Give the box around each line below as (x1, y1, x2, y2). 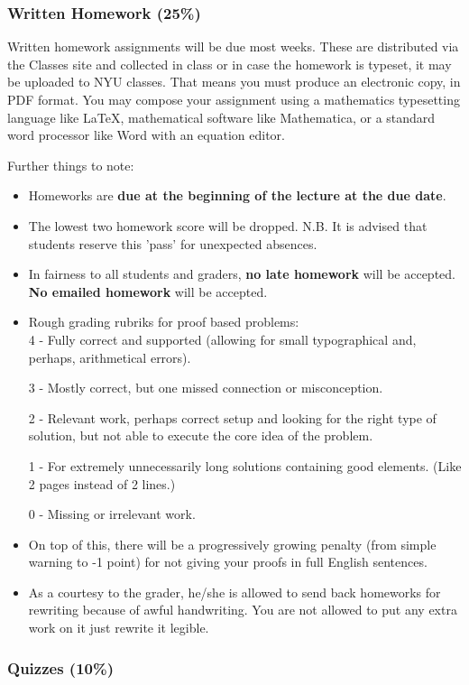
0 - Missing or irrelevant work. (28, 504, 196, 523)
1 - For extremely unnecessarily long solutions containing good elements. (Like (28, 456, 462, 475)
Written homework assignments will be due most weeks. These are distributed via (7, 37, 459, 56)
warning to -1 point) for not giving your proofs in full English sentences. (28, 552, 428, 571)
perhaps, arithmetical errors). (28, 347, 191, 366)
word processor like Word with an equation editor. (7, 125, 285, 144)
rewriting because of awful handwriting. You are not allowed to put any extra (28, 600, 457, 619)
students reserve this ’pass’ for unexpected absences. (28, 234, 317, 253)
